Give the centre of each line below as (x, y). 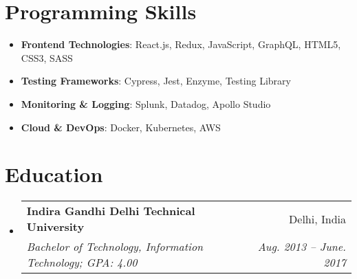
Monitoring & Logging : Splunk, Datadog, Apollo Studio (146, 103)
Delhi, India (317, 219)
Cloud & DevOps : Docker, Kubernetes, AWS (121, 127)
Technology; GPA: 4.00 (82, 263)
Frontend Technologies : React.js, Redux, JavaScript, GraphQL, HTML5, (181, 44)
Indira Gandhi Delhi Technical (111, 211)
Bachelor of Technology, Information (115, 247)
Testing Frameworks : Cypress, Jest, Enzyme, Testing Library (156, 81)
